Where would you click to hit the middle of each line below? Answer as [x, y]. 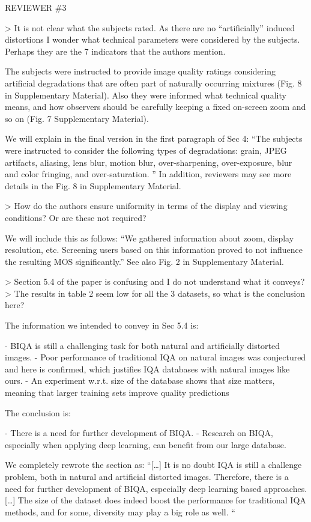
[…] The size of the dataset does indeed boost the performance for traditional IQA [155, 500]
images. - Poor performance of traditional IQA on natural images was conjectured [155, 357]
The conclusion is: [38, 412]
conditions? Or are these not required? [76, 217]
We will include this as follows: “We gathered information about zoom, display [149, 238]
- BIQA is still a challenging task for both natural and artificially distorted [143, 345]
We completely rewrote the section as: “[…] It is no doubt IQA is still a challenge [153, 465]
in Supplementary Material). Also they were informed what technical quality [146, 95]
